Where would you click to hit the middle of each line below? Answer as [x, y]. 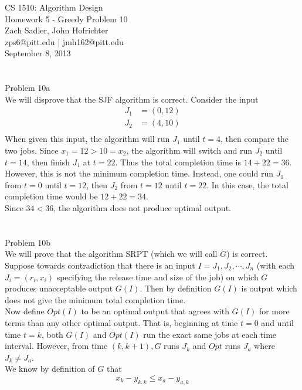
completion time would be [51, 196]
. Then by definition [176, 288]
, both [52, 334]
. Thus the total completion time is [178, 162]
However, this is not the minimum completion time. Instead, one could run [139, 173]
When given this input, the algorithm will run [87, 139]
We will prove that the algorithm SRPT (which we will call [111, 254]
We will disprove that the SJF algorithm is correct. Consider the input [132, 99]
